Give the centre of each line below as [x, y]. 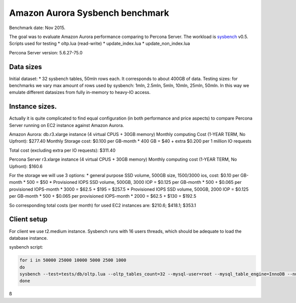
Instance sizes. [33, 107]
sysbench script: [26, 247]
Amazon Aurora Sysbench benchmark [89, 13]
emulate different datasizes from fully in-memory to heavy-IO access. [80, 92]
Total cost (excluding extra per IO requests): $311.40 [62, 150]
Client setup [28, 219]
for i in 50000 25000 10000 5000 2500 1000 [73, 260]
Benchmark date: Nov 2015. [37, 28]
